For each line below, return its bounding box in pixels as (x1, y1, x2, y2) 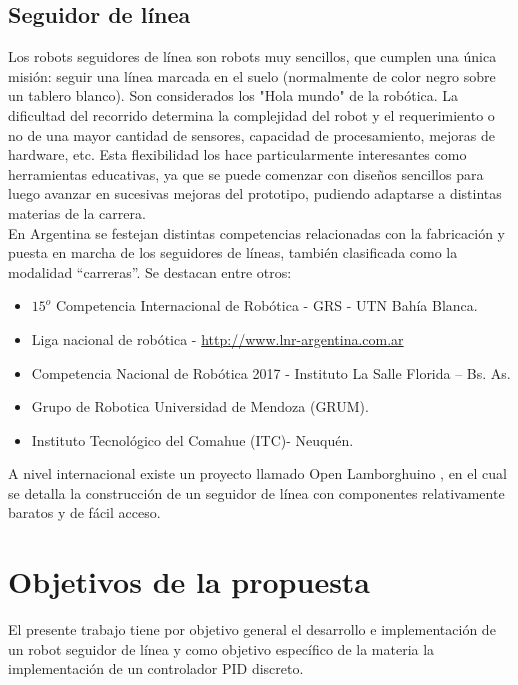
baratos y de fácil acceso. (8, 502, 161, 523)
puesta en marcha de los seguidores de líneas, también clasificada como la (8, 242, 458, 263)
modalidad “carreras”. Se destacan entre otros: (8, 261, 292, 282)
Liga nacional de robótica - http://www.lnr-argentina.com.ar (31, 328, 404, 349)
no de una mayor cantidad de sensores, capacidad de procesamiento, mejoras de (8, 124, 496, 145)
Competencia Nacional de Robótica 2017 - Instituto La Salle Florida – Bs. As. (31, 362, 511, 383)
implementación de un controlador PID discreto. (8, 658, 304, 679)
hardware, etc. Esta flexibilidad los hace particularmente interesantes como (8, 144, 467, 165)
